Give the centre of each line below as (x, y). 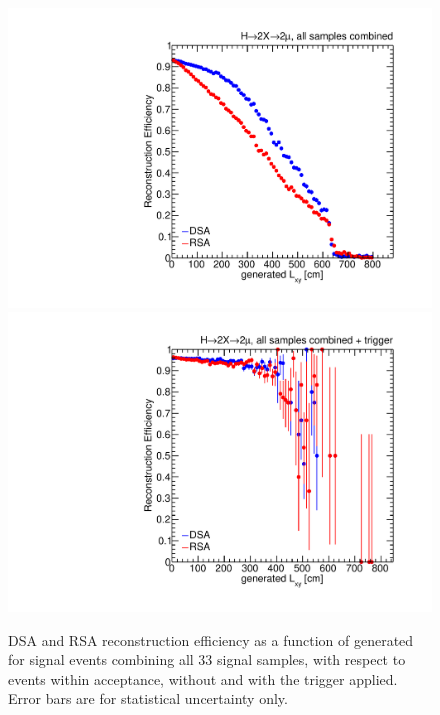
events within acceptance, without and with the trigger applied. (203, 678)
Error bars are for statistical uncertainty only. (148, 698)
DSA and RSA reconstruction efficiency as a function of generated (211, 639)
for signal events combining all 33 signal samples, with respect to (207, 659)
